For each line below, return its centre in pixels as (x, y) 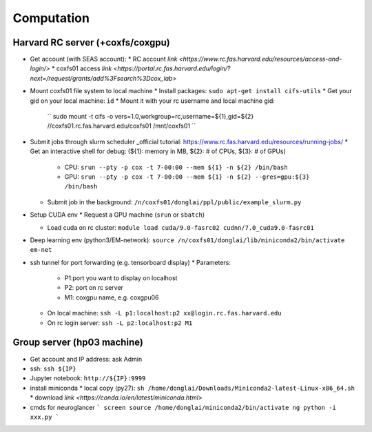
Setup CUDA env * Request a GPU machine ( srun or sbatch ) (117, 215)
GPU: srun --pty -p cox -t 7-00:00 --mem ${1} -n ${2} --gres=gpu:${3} (187, 177)
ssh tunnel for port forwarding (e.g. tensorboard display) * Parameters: (130, 262)
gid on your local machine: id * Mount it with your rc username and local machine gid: (153, 101)
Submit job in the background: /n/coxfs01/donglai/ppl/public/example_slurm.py (174, 202)
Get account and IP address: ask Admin (86, 359)
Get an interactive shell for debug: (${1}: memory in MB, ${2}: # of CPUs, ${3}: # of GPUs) (158, 151)
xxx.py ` (45, 417)
